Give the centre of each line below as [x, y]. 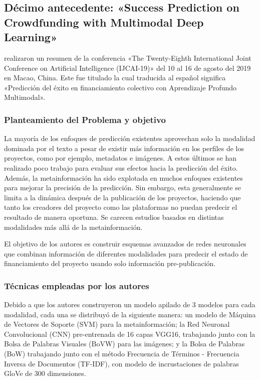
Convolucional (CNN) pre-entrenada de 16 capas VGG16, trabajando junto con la [130, 334]
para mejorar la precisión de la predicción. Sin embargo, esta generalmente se [122, 187]
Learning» [31, 37]
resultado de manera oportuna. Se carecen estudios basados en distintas [114, 217]
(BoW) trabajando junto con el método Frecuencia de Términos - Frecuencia [122, 354]
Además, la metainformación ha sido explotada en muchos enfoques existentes [123, 177]
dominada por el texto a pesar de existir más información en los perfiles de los [124, 148]
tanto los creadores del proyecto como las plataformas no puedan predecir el [121, 207]
